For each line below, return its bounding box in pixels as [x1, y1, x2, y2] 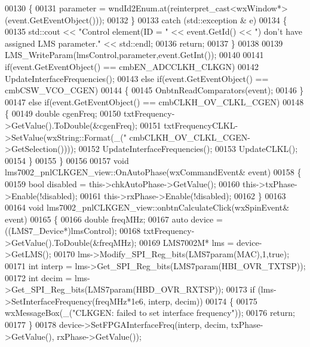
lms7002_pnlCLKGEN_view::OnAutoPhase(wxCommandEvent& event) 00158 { [5, 166, 302, 178]
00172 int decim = [5, 271, 72, 284]
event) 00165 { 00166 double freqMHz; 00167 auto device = [5, 212, 223, 225]
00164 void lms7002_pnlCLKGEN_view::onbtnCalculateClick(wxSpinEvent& [5, 201, 290, 214]
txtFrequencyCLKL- [164, 118, 238, 131]
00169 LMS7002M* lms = [139, 236, 234, 248]
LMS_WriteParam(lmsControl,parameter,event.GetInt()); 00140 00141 [5, 48, 264, 61]
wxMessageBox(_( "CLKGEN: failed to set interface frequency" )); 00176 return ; [5, 306, 296, 319]
